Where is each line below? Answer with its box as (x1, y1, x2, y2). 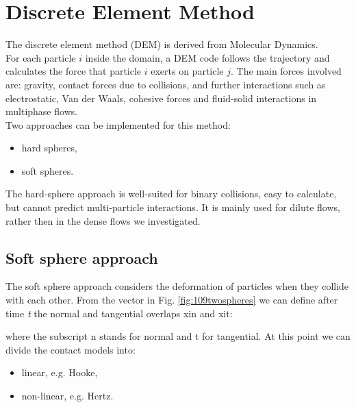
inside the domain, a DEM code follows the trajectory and (85, 50, 330, 64)
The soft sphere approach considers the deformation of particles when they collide (5, 279, 349, 293)
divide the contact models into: (5, 342, 136, 356)
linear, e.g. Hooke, (21, 365, 98, 380)
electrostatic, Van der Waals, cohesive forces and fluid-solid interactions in (5, 90, 317, 105)
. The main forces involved (231, 64, 342, 78)
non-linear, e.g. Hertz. (21, 388, 114, 403)
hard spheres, (21, 140, 77, 155)
